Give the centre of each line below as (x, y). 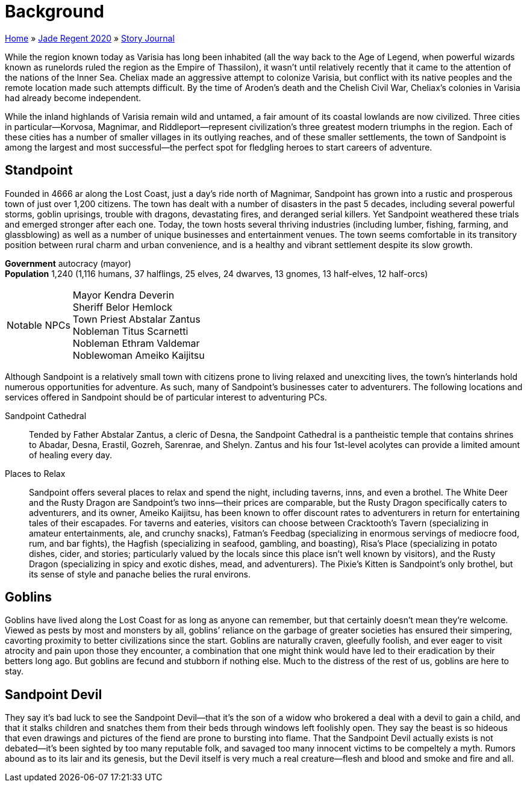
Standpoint (39, 170)
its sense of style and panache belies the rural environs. (140, 574)
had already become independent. (73, 98)
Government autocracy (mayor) (68, 263)
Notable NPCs (39, 325)
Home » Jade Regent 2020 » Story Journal (90, 38)
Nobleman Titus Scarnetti (130, 331)
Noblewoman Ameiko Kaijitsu (139, 355)
